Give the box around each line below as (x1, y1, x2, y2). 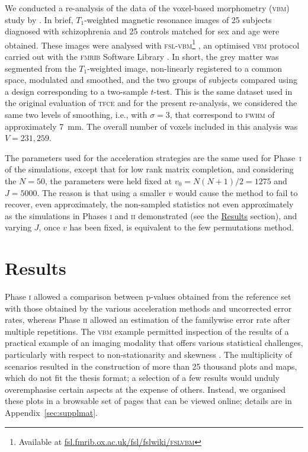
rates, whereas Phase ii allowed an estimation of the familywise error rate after (5, 313, 290, 326)
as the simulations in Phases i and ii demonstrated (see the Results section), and (5, 209, 297, 222)
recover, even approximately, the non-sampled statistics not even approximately (5, 198, 294, 210)
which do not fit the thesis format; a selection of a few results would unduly (5, 371, 280, 384)
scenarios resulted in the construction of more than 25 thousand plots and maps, (5, 360, 297, 372)
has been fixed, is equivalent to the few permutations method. (69, 221, 294, 233)
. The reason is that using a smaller (37, 186, 166, 198)
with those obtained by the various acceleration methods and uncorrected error (5, 302, 292, 314)
